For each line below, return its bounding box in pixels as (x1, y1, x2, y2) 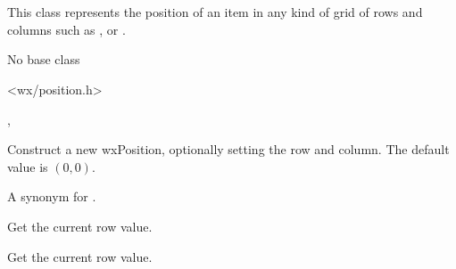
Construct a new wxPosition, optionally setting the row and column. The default (7, 140, 450, 159)
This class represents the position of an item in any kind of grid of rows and (7, 3, 423, 21)
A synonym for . (7, 187, 96, 206)
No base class (7, 50, 80, 69)
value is (7, 157, 48, 175)
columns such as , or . (7, 20, 126, 38)
